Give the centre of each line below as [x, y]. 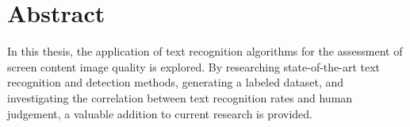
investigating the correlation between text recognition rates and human [180, 97]
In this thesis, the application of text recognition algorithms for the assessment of [205, 51]
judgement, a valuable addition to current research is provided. [160, 113]
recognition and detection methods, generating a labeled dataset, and [176, 82]
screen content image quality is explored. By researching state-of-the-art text [194, 66]
